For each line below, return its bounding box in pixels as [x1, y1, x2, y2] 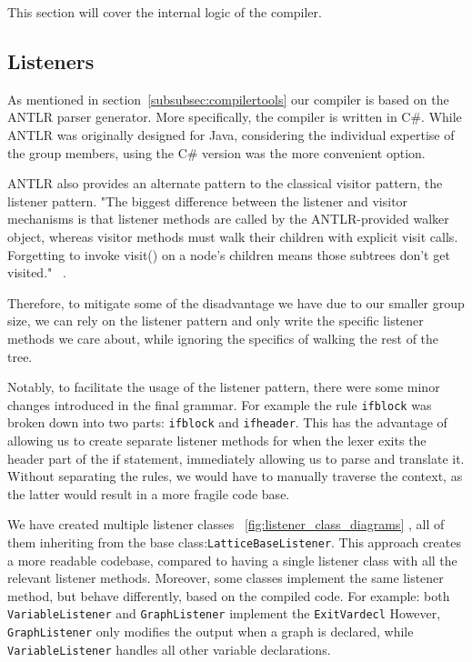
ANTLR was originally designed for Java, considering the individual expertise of [7, 125, 455, 144]
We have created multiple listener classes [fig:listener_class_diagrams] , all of [7, 515, 445, 534]
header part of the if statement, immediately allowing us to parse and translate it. [7, 448, 465, 467]
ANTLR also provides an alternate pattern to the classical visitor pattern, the [7, 174, 443, 193]
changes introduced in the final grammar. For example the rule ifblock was [7, 395, 432, 414]
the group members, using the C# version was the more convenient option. [7, 143, 426, 162]
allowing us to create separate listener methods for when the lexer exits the [7, 431, 427, 450]
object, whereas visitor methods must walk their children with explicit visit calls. [7, 226, 458, 246]
